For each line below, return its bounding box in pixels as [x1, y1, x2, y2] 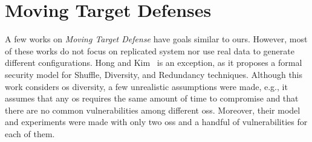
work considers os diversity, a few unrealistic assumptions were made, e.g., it [5, 80, 288, 92]
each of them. [5, 127, 55, 140]
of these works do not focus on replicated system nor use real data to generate [5, 44, 294, 57]
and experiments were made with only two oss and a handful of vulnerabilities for [5, 115, 308, 128]
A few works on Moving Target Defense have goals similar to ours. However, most [5, 33, 308, 45]
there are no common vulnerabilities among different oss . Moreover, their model [5, 103, 301, 116]
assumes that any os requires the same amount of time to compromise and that [5, 92, 299, 105]
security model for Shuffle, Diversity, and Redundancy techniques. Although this [5, 68, 303, 80]
